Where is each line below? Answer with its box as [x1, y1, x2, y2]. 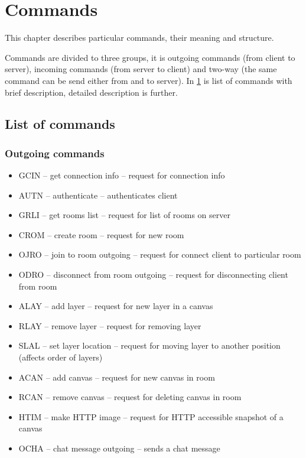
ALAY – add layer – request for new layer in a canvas [18, 300, 213, 312]
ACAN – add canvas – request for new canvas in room [18, 371, 215, 383]
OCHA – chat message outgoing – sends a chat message [18, 442, 220, 454]
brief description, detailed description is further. [5, 86, 178, 98]
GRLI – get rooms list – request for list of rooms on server [18, 209, 230, 221]
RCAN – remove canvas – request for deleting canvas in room [18, 391, 242, 403]
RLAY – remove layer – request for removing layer [18, 319, 201, 332]
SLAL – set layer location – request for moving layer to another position [18, 339, 281, 352]
